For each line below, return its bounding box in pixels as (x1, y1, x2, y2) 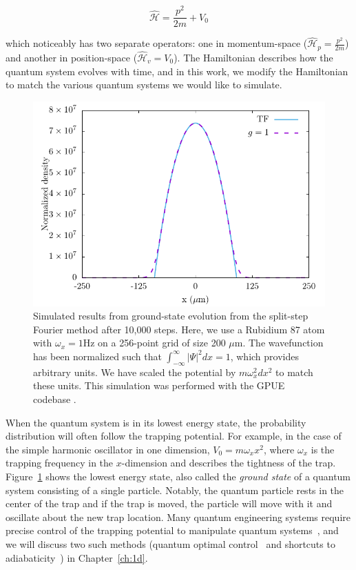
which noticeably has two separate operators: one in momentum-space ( (6, 36, 308, 50)
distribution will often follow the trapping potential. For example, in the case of (6, 429, 342, 443)
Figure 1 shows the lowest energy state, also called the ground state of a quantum (6, 469, 351, 483)
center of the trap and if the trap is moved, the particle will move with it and (6, 496, 333, 511)
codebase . (33, 391, 76, 406)
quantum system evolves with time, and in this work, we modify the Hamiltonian (6, 63, 348, 78)
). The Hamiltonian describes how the (174, 50, 333, 65)
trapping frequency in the (6, 455, 114, 470)
